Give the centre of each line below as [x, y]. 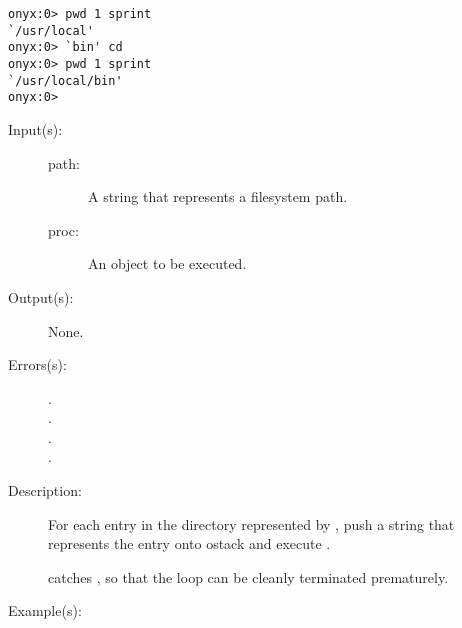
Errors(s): [37, 364]
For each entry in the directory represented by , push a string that [251, 523]
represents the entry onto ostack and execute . [189, 543]
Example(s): [45, 610]
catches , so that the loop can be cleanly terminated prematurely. [248, 576]
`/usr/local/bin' [65, 80]
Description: [45, 490]
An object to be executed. [167, 263]
